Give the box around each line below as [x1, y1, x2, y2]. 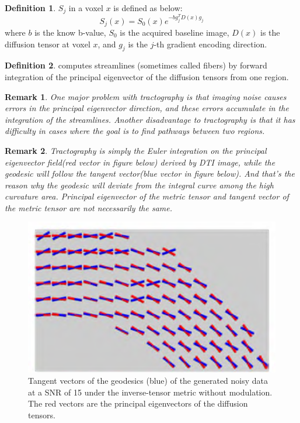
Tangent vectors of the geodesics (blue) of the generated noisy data [28, 374, 268, 387]
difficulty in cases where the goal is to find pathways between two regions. [5, 125, 265, 137]
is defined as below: [113, 2, 183, 13]
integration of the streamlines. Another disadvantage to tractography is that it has [5, 113, 295, 125]
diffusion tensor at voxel [5, 37, 90, 50]
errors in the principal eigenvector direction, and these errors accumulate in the [5, 102, 289, 114]
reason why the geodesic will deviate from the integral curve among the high [5, 178, 274, 191]
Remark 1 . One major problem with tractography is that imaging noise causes [5, 90, 287, 102]
